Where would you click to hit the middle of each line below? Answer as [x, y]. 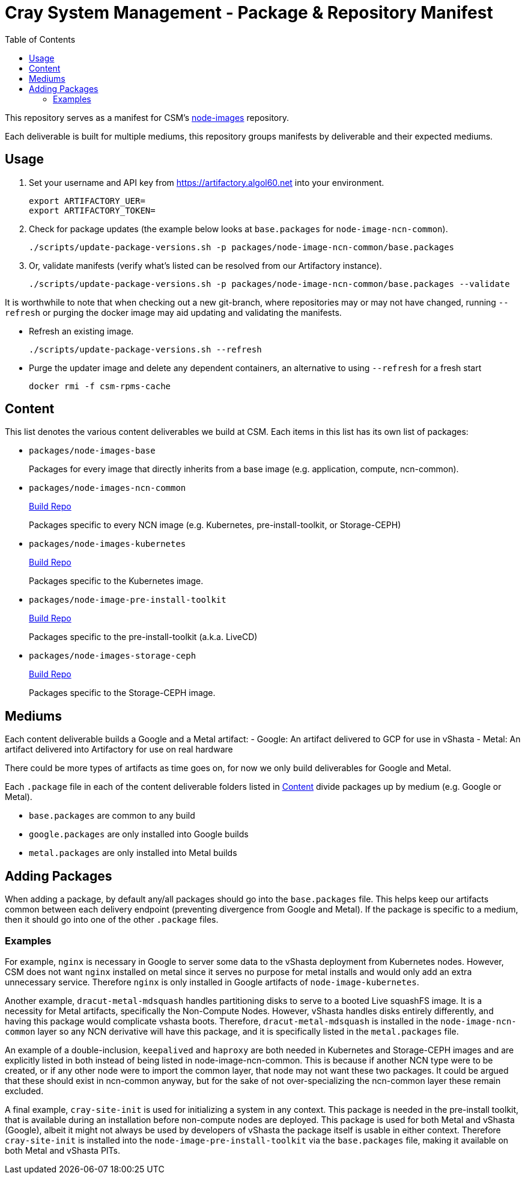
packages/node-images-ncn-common [108, 488]
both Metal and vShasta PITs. [63, 1150]
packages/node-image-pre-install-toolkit [128, 600]
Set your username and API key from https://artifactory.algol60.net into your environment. [207, 182]
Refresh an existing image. [81, 331]
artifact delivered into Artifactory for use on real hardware [119, 750]
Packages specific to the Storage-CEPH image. [122, 693]
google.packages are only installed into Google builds [139, 834]
